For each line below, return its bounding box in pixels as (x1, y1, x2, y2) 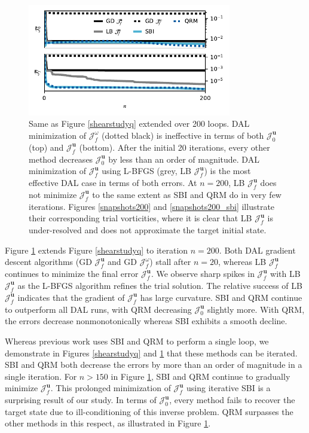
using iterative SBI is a (186, 382, 271, 394)
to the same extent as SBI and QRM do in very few (92, 188, 282, 200)
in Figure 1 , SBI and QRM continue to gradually (111, 370, 290, 382)
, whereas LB (218, 255, 267, 268)
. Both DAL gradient (219, 243, 296, 256)
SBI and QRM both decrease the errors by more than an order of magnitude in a (5, 358, 302, 371)
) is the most (204, 164, 251, 177)
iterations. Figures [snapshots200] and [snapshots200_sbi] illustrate (29, 200, 275, 212)
